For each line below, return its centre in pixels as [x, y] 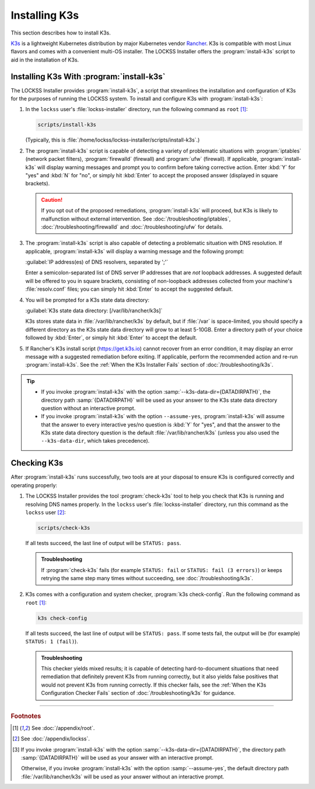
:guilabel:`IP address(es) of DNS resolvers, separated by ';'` [97, 262]
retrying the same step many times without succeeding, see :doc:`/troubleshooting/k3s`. [147, 578]
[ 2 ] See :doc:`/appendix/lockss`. [51, 739]
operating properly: [34, 485]
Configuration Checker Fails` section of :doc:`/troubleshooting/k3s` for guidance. [138, 693]
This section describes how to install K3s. [61, 33]
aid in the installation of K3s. [45, 60]
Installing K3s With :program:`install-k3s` [88, 76]
